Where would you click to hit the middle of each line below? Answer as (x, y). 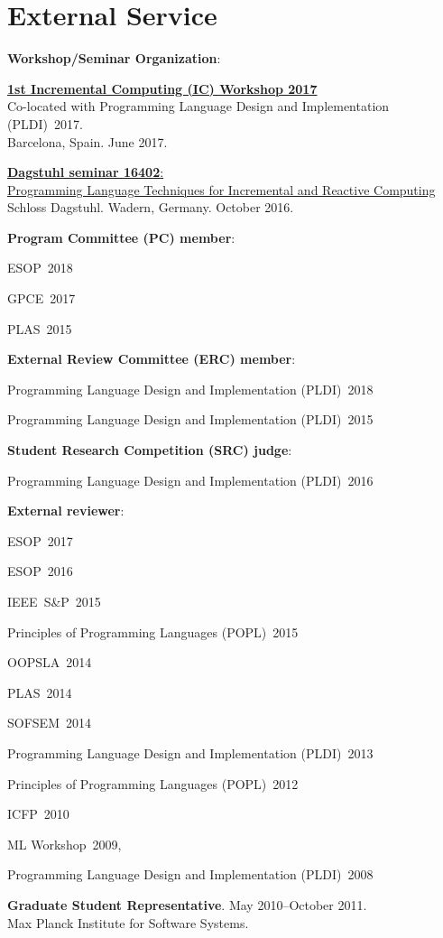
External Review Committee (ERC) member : (152, 359)
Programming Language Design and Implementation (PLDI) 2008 (190, 874)
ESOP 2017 (40, 540)
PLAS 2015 (40, 328)
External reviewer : (66, 511)
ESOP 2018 (40, 268)
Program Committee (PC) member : (121, 237)
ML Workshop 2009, (65, 844)
